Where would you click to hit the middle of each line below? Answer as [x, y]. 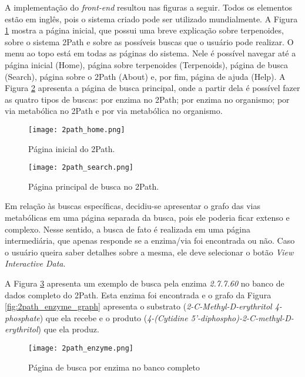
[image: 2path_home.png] [77, 129]
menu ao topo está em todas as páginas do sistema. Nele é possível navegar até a [150, 53]
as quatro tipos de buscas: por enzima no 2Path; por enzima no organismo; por [147, 99]
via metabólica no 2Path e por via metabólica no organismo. [114, 111]
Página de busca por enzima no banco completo [114, 367]
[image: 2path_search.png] [81, 168]
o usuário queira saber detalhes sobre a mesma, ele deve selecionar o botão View [149, 252]
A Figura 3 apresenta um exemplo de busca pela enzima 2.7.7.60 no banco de [145, 283]
